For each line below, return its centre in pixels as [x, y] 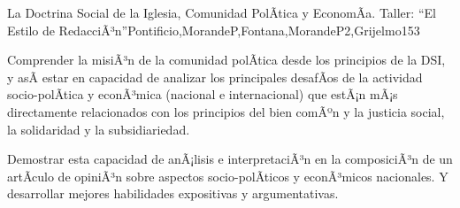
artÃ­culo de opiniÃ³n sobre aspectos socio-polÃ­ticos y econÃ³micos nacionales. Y [228, 176]
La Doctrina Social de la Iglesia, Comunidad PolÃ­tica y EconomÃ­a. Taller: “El [222, 12]
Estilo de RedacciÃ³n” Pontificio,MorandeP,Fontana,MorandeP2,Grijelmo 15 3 [214, 30]
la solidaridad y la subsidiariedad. [99, 129]
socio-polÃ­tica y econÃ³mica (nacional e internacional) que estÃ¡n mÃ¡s [203, 94]
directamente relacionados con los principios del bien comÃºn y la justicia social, [226, 111]
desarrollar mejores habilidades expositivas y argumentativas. [173, 193]
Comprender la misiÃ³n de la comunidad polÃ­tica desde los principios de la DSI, [226, 60]
